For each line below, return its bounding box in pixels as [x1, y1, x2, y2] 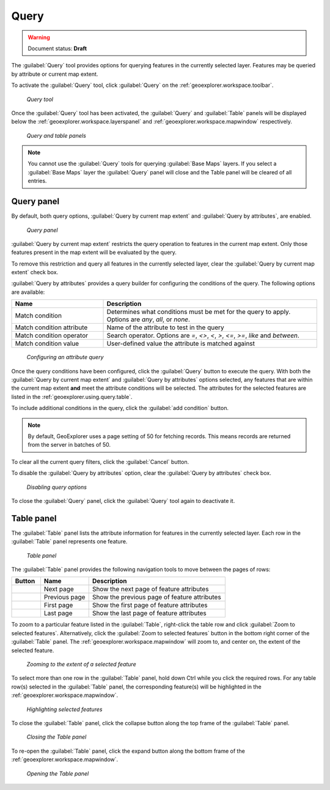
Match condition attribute [15, 323, 88, 332]
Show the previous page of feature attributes [92, 593, 221, 602]
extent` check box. [11, 269, 59, 276]
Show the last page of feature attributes [92, 609, 207, 617]
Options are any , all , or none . [106, 315, 191, 324]
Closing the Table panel [26, 733, 87, 740]
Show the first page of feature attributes [92, 601, 208, 609]
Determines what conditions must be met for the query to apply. [106, 308, 291, 316]
